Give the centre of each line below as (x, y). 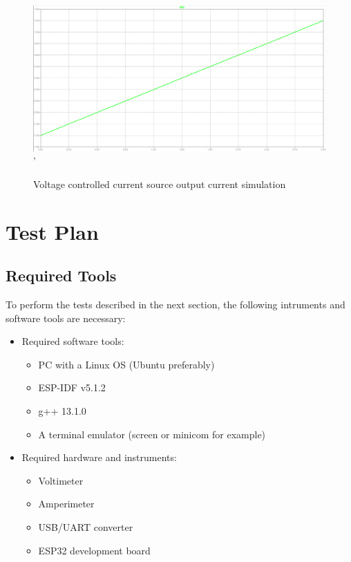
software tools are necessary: (66, 318)
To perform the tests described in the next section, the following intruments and (175, 305)
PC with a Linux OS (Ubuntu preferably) (126, 364)
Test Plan (52, 231)
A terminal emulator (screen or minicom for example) (152, 434)
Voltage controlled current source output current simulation (160, 184)
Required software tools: (73, 341)
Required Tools (61, 275)
